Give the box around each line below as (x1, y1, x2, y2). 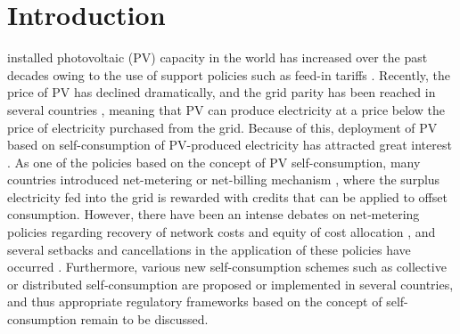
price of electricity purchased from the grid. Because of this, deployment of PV (7, 118, 438, 136)
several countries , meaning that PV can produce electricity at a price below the (7, 100, 445, 118)
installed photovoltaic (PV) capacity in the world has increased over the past (7, 48, 428, 67)
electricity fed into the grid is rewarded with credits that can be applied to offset (7, 187, 448, 206)
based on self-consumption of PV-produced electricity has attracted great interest (7, 135, 452, 154)
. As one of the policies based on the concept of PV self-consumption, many (7, 152, 421, 171)
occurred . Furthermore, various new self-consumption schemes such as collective (7, 257, 447, 276)
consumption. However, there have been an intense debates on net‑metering (7, 205, 420, 224)
